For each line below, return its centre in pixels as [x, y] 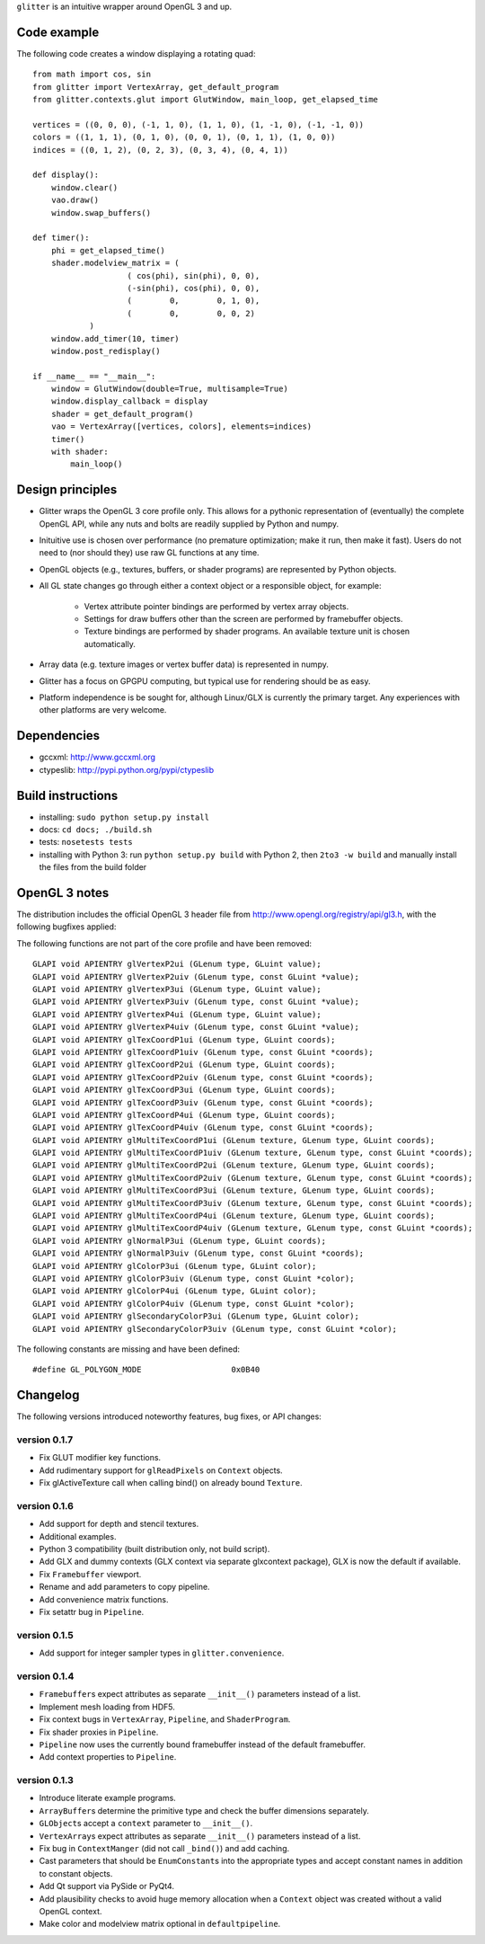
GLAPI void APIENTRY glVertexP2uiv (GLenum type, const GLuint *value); [196, 976]
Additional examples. [78, 1536]
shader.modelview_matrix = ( [115, 263]
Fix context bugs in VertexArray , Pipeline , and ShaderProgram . [165, 1719]
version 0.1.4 [45, 1676]
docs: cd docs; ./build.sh [96, 829]
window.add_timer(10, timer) [115, 338]
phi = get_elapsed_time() [108, 250]
